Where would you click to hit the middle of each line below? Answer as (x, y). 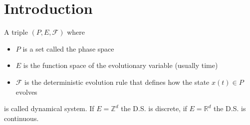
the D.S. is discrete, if (154, 108)
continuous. (21, 118)
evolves (26, 92)
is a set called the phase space (68, 48)
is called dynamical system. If (49, 108)
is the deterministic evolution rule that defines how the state (117, 82)
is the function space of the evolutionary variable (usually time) (121, 65)
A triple (16, 32)
